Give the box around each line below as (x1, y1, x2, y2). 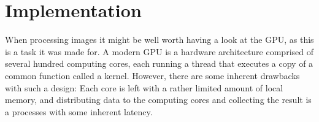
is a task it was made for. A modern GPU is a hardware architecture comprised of (5, 45, 313, 58)
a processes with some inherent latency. (5, 105, 153, 118)
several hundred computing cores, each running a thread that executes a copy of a (5, 57, 313, 70)
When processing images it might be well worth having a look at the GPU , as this (5, 33, 314, 46)
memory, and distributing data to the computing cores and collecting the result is (5, 93, 312, 106)
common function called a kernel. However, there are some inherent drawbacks (5, 69, 300, 82)
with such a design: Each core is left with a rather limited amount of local (5, 81, 283, 94)
